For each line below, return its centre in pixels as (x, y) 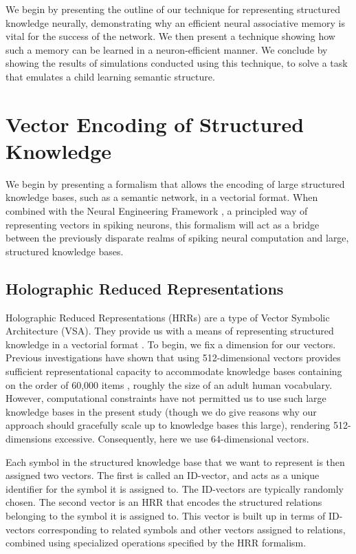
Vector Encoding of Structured (155, 124)
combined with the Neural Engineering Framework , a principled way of (157, 211)
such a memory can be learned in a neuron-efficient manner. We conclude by (167, 49)
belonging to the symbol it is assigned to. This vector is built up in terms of (166, 515)
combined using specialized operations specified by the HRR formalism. (156, 543)
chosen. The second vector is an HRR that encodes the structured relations (164, 502)
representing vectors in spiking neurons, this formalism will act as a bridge (163, 224)
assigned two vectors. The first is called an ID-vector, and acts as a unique (163, 475)
